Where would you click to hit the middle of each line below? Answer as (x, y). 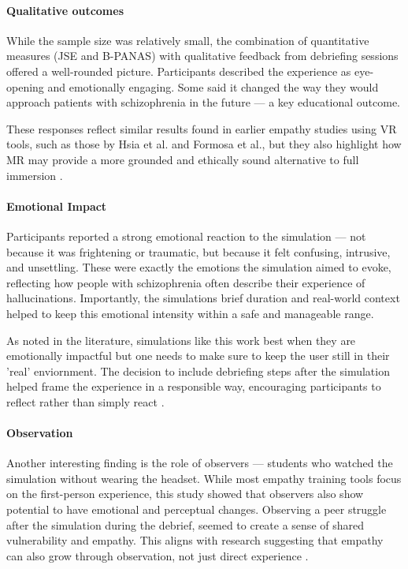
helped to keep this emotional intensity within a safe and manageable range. (190, 313)
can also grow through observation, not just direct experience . (158, 555)
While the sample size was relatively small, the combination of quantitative (188, 40)
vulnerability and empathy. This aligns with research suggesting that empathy (195, 540)
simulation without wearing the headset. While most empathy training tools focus (204, 478)
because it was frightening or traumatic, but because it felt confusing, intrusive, (198, 251)
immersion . (35, 175)
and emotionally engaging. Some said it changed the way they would (213, 86)
